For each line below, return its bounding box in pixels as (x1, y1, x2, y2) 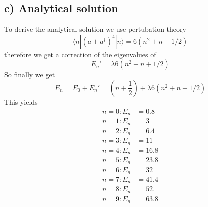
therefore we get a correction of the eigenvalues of (4, 49, 156, 59)
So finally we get (4, 69, 55, 80)
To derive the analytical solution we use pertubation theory (4, 24, 186, 34)
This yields (4, 96, 38, 107)
